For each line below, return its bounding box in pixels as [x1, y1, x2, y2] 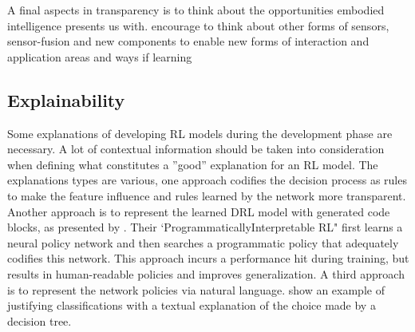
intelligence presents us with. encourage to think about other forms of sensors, [7, 17, 389, 34]
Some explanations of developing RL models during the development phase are [7, 125, 393, 141]
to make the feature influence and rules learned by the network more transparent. [7, 187, 406, 204]
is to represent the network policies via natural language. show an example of [7, 281, 385, 298]
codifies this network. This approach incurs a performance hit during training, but [7, 250, 409, 267]
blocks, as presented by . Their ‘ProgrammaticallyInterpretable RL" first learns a [7, 219, 403, 235]
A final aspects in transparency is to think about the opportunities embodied [7, 2, 385, 18]
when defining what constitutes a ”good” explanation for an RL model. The [7, 156, 378, 172]
